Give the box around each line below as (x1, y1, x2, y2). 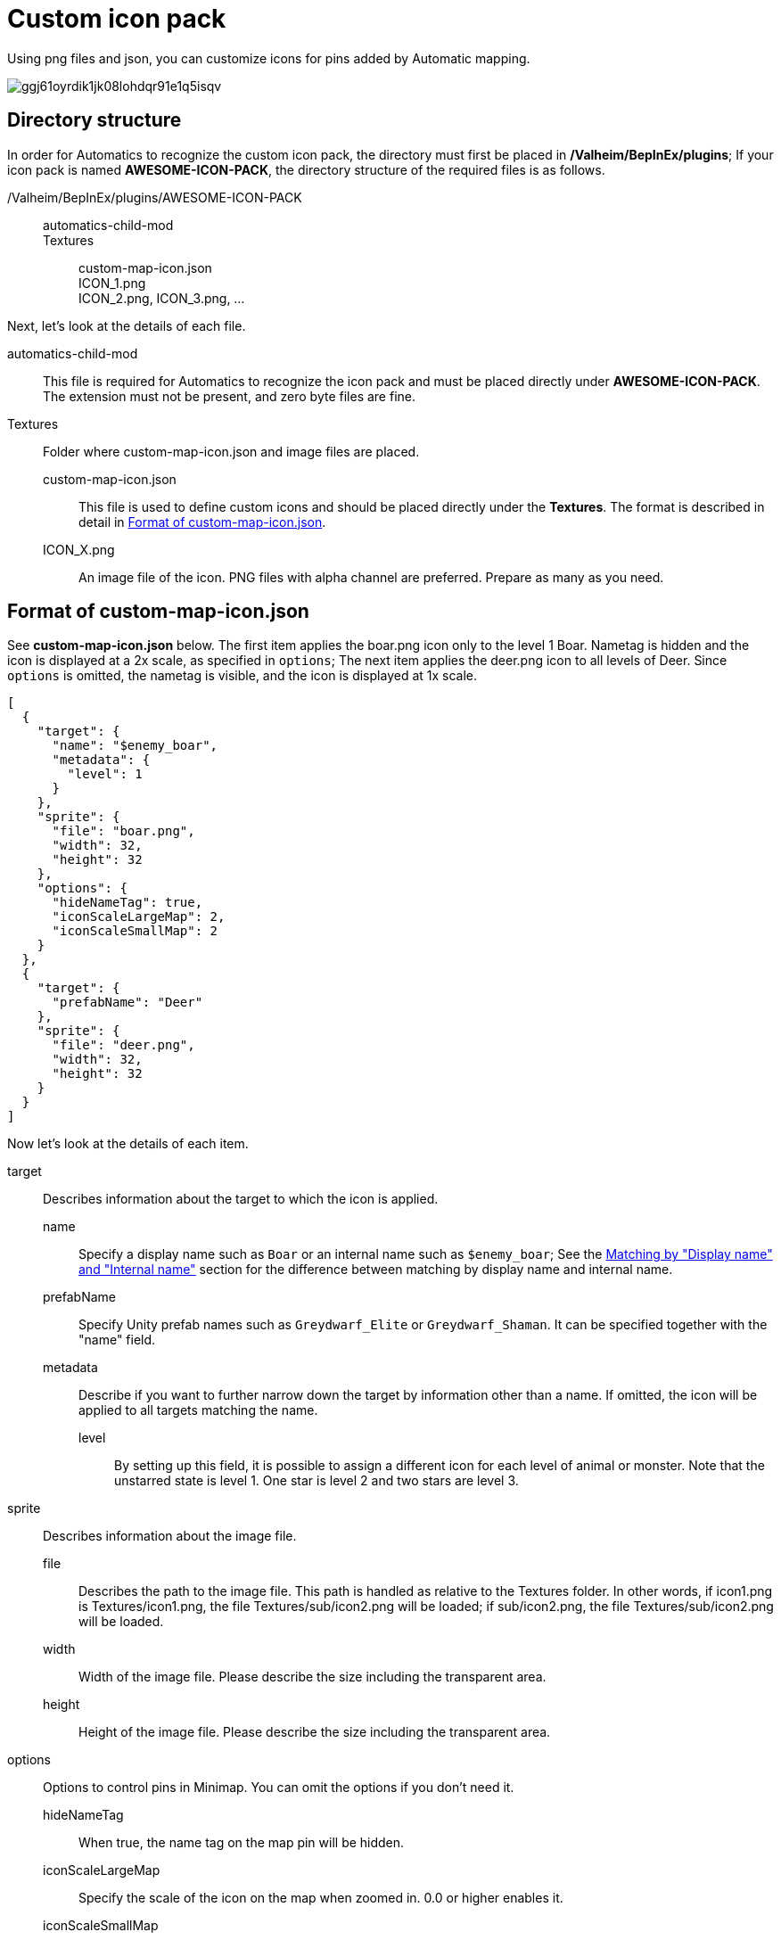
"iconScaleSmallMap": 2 (52, 924, 218, 939)
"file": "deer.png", (52, 1038, 195, 1053)
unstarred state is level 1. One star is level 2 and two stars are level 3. (114, 1473, 519, 1489)
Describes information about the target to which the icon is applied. (43, 1191, 439, 1207)
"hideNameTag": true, (52, 895, 203, 910)
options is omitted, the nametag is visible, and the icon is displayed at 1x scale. (7, 668, 478, 684)
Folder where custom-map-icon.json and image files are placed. (43, 443, 420, 459)
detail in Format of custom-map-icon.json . (78, 514, 326, 530)
